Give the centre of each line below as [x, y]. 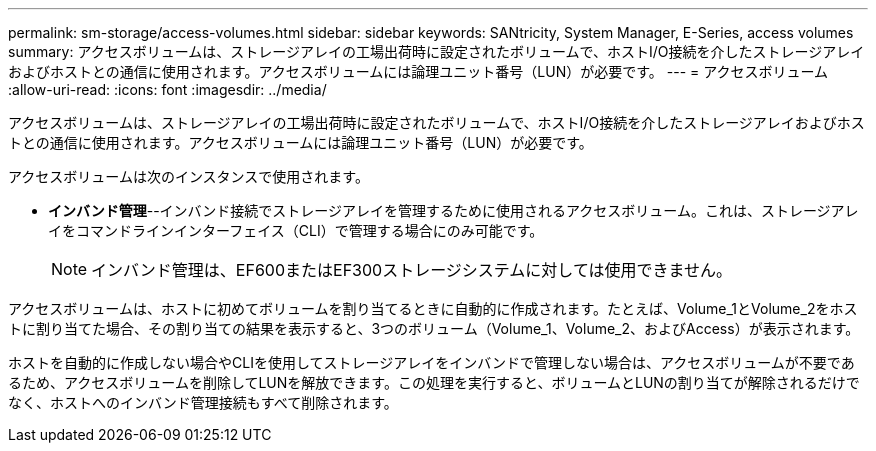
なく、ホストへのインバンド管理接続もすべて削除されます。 [203, 402]
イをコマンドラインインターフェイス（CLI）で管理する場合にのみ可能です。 [296, 230]
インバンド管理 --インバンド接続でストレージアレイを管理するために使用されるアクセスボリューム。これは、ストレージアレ [453, 210]
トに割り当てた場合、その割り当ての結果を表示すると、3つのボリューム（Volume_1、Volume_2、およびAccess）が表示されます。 [434, 328]
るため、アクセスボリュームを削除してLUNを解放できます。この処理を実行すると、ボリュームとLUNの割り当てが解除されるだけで [434, 382]
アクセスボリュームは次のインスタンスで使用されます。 [188, 176]
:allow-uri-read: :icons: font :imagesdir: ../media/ [167, 89]
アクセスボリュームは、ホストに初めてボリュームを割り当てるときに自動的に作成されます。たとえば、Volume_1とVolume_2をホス [433, 308]
